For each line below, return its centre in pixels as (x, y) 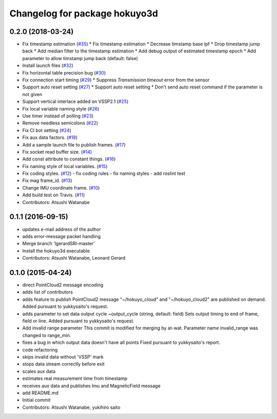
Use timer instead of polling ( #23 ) (58, 116)
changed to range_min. (47, 335)
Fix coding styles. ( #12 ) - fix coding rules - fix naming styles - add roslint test (104, 174)
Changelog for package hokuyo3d (84, 13)
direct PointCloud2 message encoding (63, 285)
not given (32, 94)
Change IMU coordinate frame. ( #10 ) (61, 188)
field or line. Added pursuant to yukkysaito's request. (78, 321)
